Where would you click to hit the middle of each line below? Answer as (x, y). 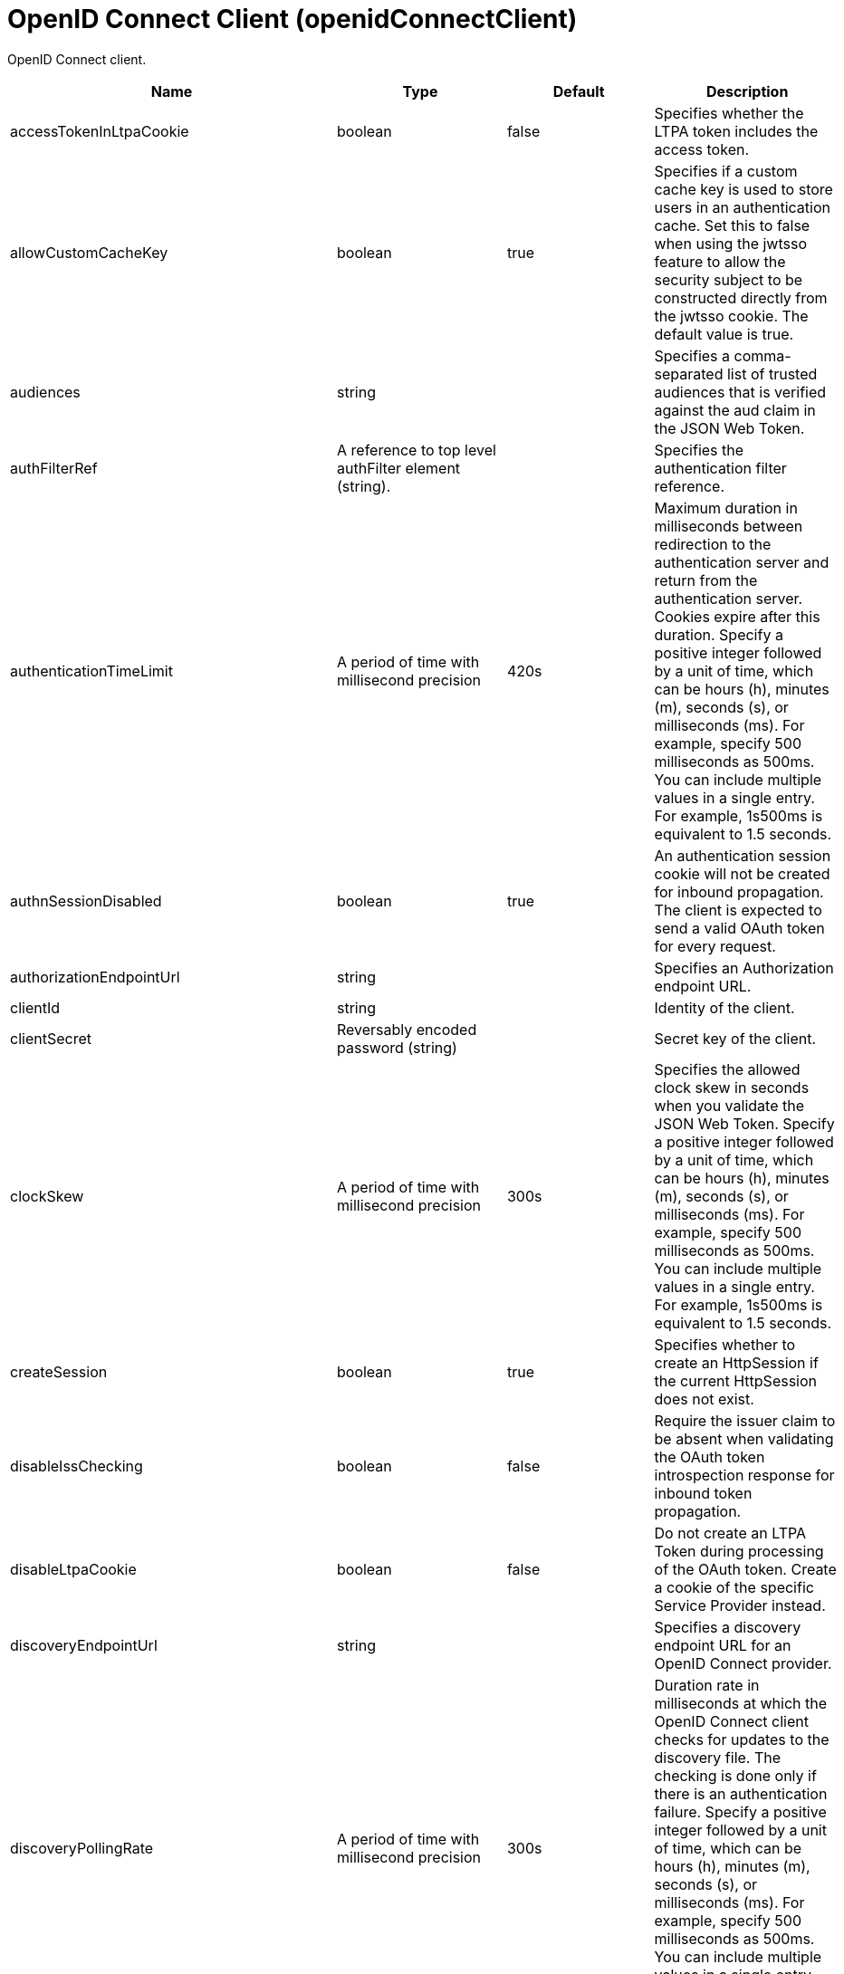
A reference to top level (417, 450)
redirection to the (713, 544)
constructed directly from (741, 297)
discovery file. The (718, 1757)
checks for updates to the (742, 1739)
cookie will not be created (742, 873)
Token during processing (739, 1551)
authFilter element (399, 468)
